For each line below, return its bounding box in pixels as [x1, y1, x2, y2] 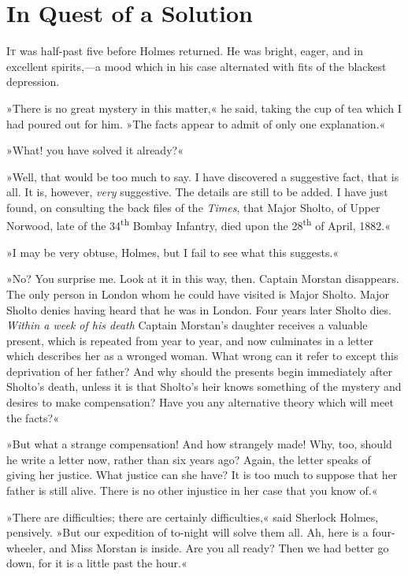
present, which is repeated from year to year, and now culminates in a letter [6, 332, 373, 348]
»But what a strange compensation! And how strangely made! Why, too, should [6, 436, 392, 452]
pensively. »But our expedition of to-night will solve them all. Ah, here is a [6, 524, 369, 541]
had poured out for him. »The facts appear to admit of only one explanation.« [6, 115, 386, 132]
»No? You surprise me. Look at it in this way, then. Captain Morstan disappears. [6, 270, 399, 287]
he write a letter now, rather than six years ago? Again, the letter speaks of [6, 451, 371, 467]
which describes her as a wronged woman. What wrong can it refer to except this [6, 347, 399, 364]
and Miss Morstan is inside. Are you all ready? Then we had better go [49, 539, 389, 556]
